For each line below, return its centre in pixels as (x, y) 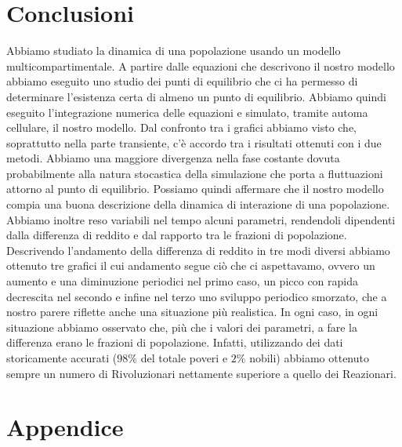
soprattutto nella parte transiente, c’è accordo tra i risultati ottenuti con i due (194, 142)
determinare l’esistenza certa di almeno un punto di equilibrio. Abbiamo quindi (196, 96)
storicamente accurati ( (62, 358)
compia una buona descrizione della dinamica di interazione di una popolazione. (198, 204)
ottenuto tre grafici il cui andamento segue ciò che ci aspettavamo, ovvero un (191, 265)
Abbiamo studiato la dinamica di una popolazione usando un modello (174, 51)
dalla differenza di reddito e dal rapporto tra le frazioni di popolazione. (177, 235)
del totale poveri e (184, 358)
